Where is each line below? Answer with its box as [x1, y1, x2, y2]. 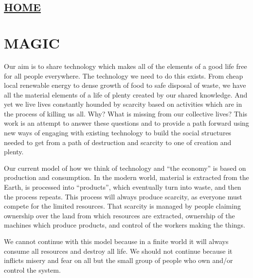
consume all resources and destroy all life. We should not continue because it [4, 245, 233, 256]
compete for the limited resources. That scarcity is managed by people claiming [4, 201, 241, 211]
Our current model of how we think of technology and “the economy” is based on [4, 163, 246, 173]
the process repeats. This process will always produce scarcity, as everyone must [4, 191, 242, 201]
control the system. [4, 264, 61, 275]
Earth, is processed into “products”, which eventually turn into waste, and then [4, 182, 241, 192]
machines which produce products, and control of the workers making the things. [4, 220, 245, 230]
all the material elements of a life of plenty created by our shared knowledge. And [4, 89, 248, 99]
